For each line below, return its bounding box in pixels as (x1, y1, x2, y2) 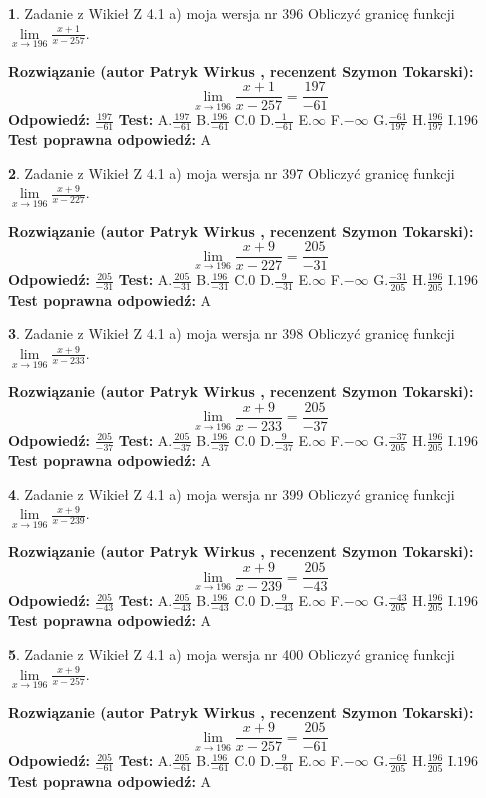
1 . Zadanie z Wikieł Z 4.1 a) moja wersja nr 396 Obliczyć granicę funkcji (8, 3, 455, 23)
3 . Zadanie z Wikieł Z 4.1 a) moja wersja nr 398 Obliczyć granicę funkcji (8, 323, 455, 344)
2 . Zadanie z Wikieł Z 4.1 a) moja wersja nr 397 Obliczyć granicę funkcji (8, 162, 455, 183)
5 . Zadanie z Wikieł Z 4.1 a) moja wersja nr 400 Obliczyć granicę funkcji (8, 644, 455, 665)
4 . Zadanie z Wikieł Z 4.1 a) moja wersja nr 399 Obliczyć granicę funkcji (8, 483, 455, 504)
